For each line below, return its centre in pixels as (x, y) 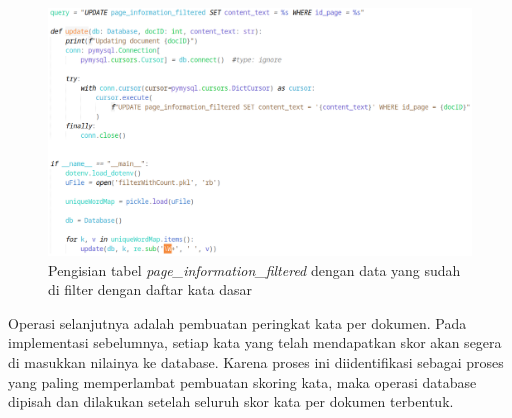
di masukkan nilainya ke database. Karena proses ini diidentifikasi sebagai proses (256, 361)
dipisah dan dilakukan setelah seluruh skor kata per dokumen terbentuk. (231, 401)
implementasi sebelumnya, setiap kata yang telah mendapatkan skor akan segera (255, 342)
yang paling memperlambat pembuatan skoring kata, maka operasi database (242, 381)
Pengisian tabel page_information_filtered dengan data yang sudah (254, 269)
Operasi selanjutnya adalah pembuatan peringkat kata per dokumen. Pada (237, 322)
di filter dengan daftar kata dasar (150, 289)
